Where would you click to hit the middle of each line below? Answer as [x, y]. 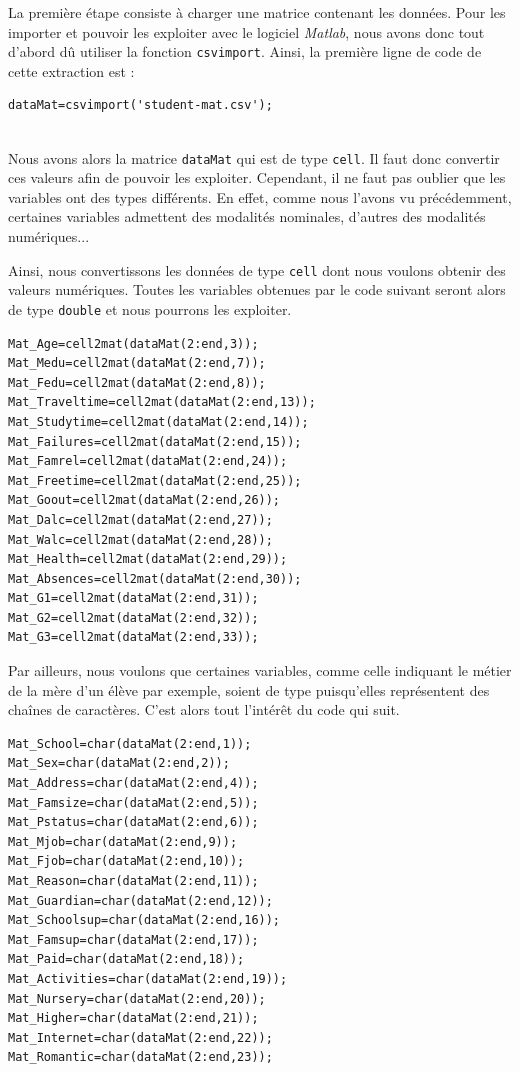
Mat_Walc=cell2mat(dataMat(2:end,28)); [140, 539]
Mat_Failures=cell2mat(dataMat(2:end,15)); [155, 441]
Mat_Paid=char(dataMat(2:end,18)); [126, 959]
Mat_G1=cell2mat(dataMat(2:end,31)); [133, 598]
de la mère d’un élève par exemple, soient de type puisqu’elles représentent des [249, 689]
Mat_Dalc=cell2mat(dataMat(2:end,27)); [140, 519]
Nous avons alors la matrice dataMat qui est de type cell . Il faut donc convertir [254, 157]
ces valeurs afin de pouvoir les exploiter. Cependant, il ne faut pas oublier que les [257, 177]
